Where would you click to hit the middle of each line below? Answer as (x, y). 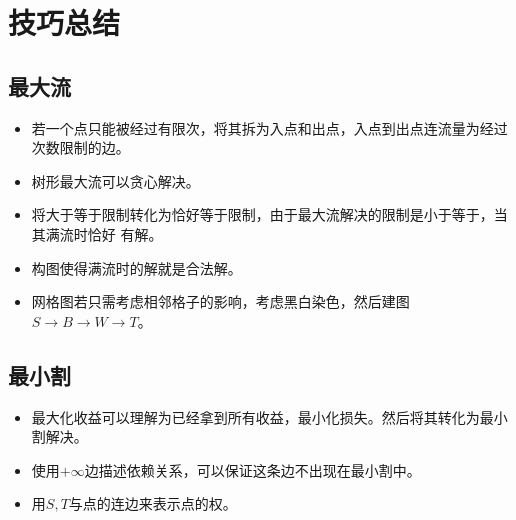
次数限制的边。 (80, 147)
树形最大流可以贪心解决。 (115, 180)
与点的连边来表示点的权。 (152, 503)
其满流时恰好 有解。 (97, 233)
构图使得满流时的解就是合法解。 (136, 267)
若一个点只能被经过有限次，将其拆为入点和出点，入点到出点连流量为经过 (269, 127)
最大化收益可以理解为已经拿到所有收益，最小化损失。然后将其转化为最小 (269, 416)
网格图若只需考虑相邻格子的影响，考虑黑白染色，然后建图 (220, 301)
